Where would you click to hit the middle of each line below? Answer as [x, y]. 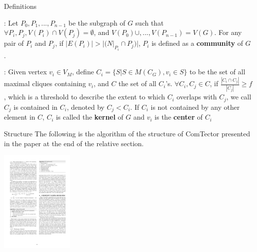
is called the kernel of [90, 117]
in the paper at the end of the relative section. [74, 143]
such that [149, 22]
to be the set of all [218, 72]
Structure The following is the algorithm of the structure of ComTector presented [127, 133]
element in [20, 117]
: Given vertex [25, 72]
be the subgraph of [97, 22]
